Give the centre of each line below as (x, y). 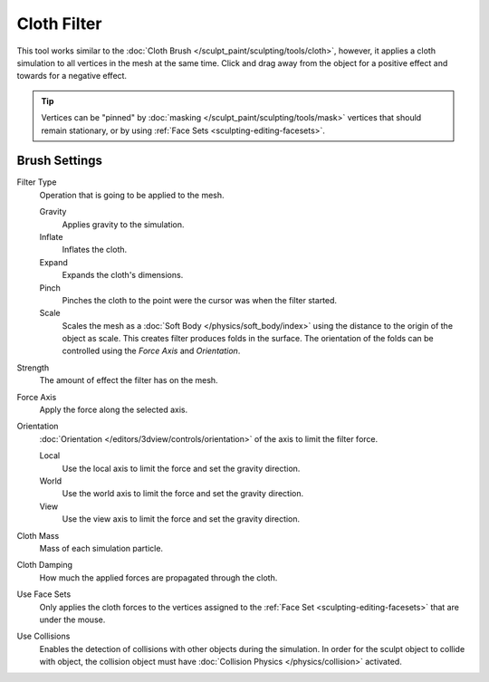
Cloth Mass (38, 535)
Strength (33, 368)
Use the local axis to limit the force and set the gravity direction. (181, 468)
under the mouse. (72, 620)
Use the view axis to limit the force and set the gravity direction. (181, 519)
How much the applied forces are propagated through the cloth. (158, 577)
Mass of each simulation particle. (101, 548)
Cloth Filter (59, 24)
